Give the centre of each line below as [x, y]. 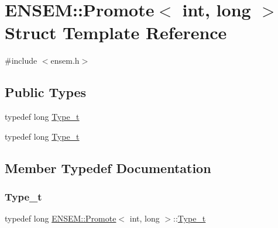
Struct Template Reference [116, 32]
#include [21, 61]
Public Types [46, 92]
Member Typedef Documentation [108, 167]
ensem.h [65, 61]
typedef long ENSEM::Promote [61, 218]
